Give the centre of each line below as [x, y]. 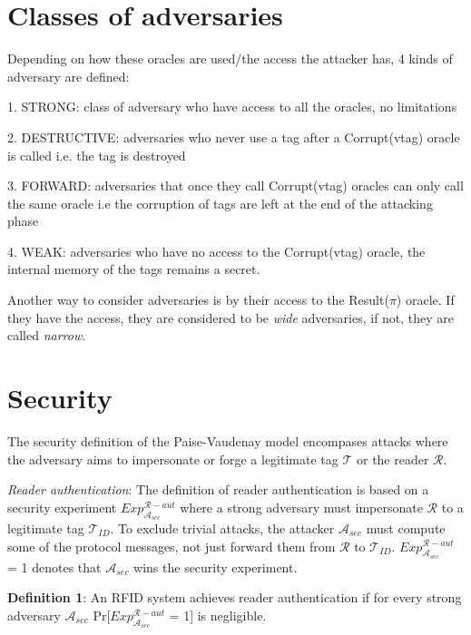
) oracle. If [425, 300]
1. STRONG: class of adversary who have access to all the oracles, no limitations [232, 107]
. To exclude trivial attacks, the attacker [222, 528]
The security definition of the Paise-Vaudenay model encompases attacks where [228, 440]
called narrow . [47, 335]
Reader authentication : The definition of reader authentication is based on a [218, 489]
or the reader [392, 459]
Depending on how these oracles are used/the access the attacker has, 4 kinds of [230, 59]
